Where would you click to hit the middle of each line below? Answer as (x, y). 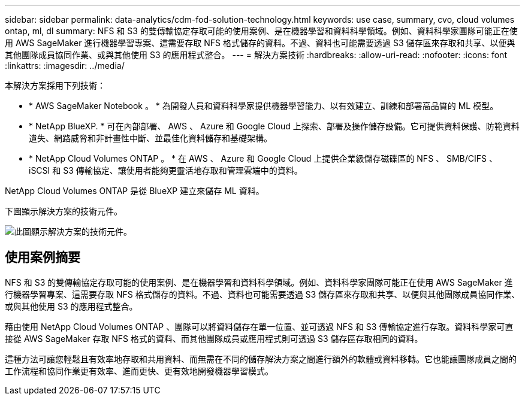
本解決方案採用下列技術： (55, 85)
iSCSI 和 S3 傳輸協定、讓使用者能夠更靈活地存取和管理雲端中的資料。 (166, 170)
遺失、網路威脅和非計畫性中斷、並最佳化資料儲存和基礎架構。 (150, 138)
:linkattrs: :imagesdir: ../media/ (65, 66)
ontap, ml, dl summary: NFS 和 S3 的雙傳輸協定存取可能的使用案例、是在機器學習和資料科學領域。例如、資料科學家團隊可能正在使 (261, 31)
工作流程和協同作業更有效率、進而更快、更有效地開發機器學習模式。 (139, 371)
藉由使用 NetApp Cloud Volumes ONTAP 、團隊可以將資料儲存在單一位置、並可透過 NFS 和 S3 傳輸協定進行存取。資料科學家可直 (259, 326)
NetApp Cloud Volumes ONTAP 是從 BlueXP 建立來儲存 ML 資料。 (135, 191)
